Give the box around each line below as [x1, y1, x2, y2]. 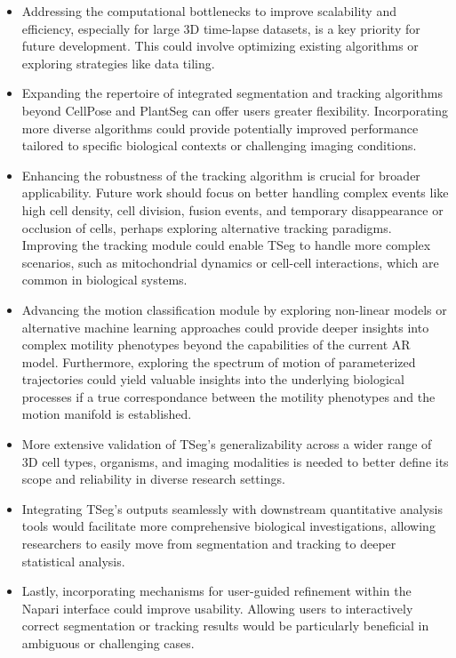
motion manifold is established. [21, 405, 192, 423]
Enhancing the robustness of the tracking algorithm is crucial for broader [21, 165, 420, 184]
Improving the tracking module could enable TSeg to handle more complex [21, 236, 431, 254]
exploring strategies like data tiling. [21, 53, 215, 72]
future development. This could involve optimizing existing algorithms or [21, 36, 419, 55]
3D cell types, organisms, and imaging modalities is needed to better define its [21, 452, 449, 470]
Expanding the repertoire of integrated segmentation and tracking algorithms [21, 84, 443, 102]
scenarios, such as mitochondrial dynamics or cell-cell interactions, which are [21, 253, 439, 271]
